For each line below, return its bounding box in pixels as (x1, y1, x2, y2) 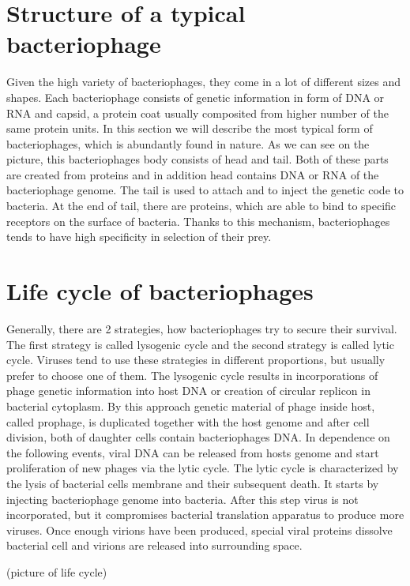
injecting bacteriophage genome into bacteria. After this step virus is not (6, 490, 359, 507)
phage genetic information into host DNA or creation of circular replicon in (6, 382, 371, 399)
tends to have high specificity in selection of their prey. (6, 228, 272, 245)
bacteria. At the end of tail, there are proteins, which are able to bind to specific (6, 197, 397, 214)
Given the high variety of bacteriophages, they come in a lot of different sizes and (6, 73, 401, 90)
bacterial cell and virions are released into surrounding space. (6, 537, 303, 554)
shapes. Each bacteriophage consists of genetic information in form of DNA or (6, 88, 385, 105)
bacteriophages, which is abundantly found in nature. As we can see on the (6, 135, 370, 152)
